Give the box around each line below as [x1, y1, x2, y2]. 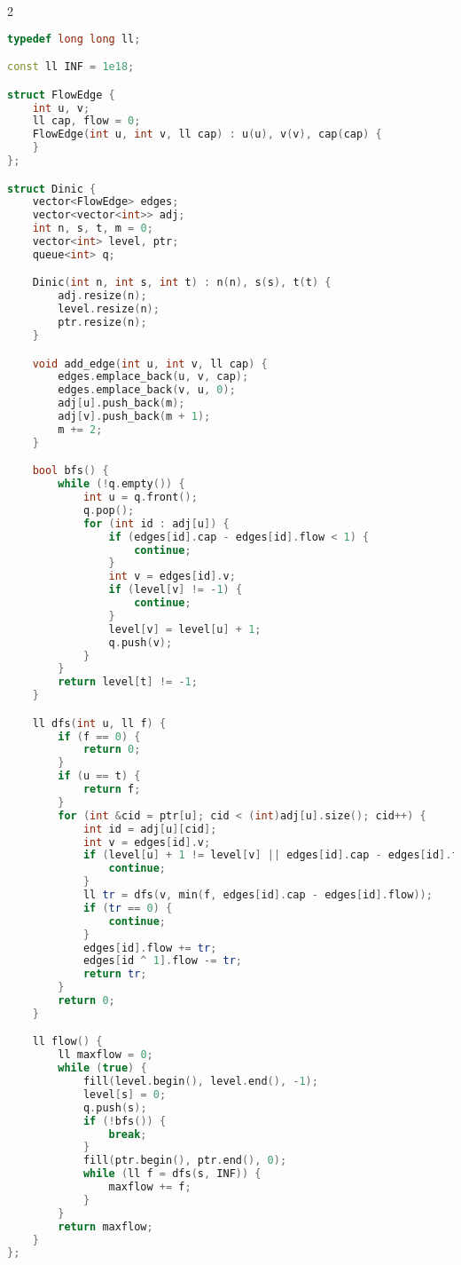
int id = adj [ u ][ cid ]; [82, 822, 217, 835]
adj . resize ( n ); [58, 289, 147, 303]
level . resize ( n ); [58, 303, 160, 316]
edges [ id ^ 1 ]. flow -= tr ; [82, 954, 242, 968]
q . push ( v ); [108, 636, 173, 649]
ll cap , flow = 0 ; [32, 115, 141, 128]
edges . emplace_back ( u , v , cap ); [58, 370, 249, 383]
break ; [108, 1127, 147, 1141]
